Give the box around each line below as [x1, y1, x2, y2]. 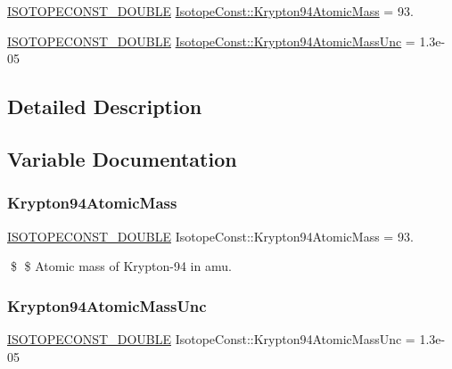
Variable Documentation [7, 144, 237, 172]
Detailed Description [7, 93, 202, 120]
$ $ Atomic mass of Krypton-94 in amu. [10, 257, 232, 275]
